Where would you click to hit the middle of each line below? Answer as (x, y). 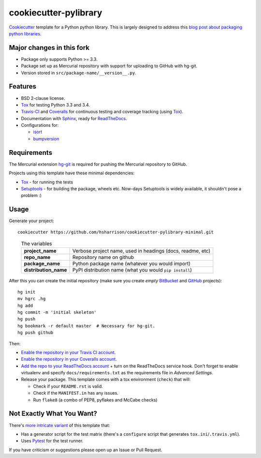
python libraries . (25, 33)
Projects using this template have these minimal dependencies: (72, 173)
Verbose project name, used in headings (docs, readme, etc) (141, 251)
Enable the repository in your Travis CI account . (68, 352)
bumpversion (46, 138)
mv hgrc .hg (32, 299)
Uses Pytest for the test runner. (52, 441)
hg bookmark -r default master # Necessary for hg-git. (87, 326)
